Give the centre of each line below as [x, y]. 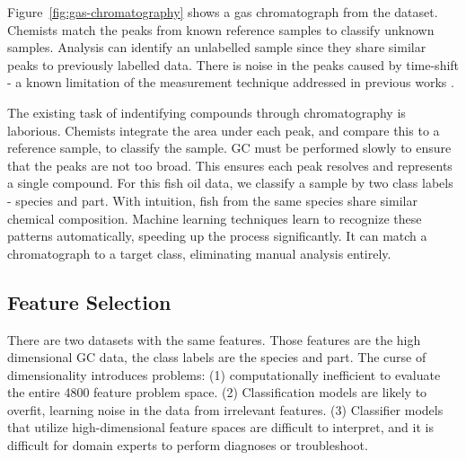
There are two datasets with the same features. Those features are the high [214, 339]
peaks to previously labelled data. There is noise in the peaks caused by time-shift [233, 64]
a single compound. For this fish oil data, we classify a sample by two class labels [230, 183]
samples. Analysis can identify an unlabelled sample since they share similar [217, 47]
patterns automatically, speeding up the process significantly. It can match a [217, 236]
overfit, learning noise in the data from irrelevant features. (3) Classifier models [225, 409]
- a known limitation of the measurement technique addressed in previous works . [231, 82]
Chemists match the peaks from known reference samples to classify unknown [221, 29]
